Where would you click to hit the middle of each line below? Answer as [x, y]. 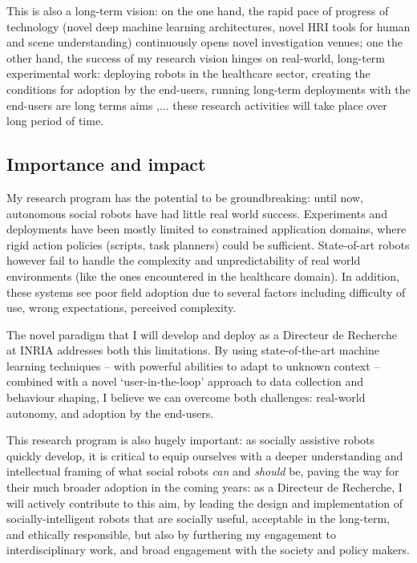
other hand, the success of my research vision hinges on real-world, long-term [196, 57]
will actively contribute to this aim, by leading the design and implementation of [205, 502]
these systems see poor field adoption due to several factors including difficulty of [206, 292]
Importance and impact [106, 164]
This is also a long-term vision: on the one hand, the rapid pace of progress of [198, 10]
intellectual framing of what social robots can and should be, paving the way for [203, 471]
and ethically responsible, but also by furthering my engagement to [172, 534]
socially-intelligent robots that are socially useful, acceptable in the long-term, [198, 518]
